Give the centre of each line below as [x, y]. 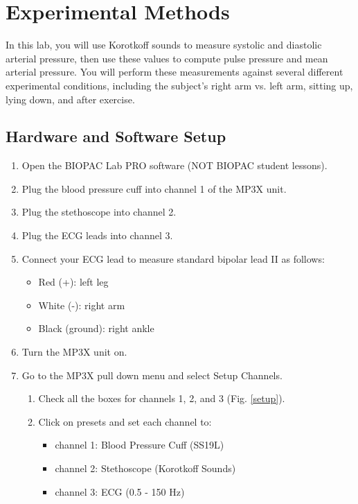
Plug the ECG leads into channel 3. [97, 235]
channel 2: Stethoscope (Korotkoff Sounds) [145, 468]
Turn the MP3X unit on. [74, 352]
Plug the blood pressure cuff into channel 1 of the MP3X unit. [154, 188]
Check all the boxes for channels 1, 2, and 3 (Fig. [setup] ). [162, 398]
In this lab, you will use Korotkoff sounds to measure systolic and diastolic [164, 45]
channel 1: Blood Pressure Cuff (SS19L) [140, 445]
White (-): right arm [82, 305]
